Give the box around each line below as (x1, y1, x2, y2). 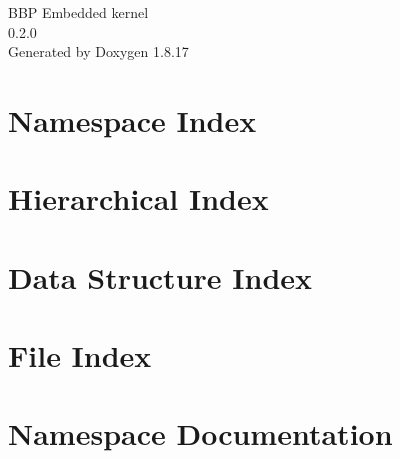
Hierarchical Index (8, 178, 269, 219)
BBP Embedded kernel (8, 2, 149, 22)
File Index (8, 335, 152, 376)
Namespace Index (8, 99, 257, 140)
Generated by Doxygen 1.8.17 (8, 41, 189, 62)
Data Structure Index (8, 256, 313, 297)
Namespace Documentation (8, 413, 393, 454)
